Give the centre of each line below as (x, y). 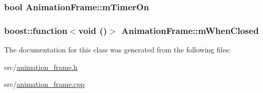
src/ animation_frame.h (41, 67)
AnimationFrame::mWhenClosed (190, 30)
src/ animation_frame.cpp (45, 84)
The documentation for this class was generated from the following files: (118, 50)
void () (93, 30)
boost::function (36, 30)
